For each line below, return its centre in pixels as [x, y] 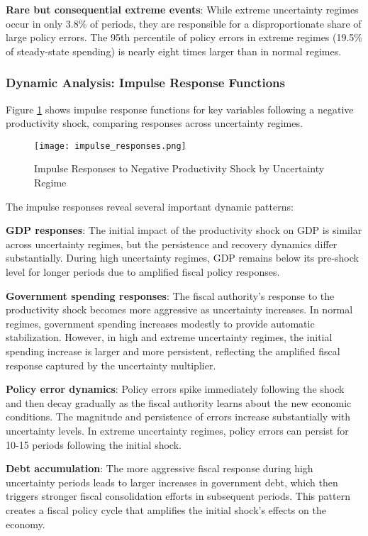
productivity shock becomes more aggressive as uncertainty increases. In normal [179, 309]
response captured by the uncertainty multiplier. [111, 365]
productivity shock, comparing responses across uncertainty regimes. [154, 123]
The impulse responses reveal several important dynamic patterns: [150, 206]
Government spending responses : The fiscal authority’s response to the [170, 295]
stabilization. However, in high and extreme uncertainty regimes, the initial [169, 337]
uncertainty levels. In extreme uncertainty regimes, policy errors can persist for [177, 430]
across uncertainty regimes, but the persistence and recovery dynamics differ [172, 244]
